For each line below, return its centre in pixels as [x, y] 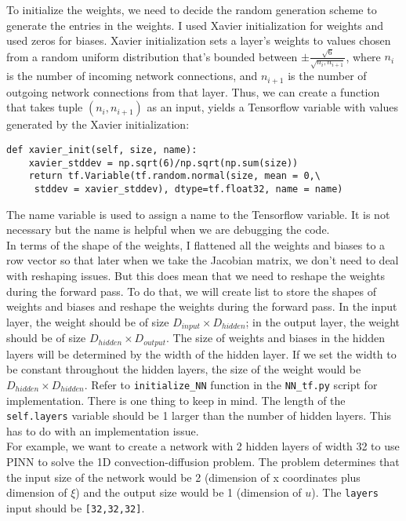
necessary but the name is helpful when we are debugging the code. [168, 230]
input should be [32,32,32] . [76, 507]
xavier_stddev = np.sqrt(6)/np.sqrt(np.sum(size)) [163, 163]
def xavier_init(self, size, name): [102, 150]
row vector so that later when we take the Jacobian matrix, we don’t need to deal [203, 260]
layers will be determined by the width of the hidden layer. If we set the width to [201, 353]
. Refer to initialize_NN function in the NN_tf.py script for [231, 384]
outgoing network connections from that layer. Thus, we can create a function [193, 91]
